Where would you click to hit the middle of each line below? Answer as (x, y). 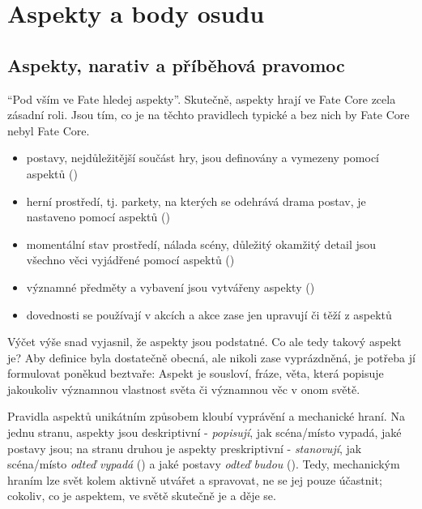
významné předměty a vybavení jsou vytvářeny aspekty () (171, 287)
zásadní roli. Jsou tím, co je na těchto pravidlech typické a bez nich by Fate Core (209, 115)
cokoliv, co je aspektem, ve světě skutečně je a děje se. (142, 496)
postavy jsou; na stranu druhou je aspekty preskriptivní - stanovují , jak (185, 448)
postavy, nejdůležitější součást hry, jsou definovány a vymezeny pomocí (203, 158)
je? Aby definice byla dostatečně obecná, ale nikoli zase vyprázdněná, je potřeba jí (211, 357)
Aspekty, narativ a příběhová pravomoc (176, 64)
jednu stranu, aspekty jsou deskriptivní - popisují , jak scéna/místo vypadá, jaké (205, 432)
